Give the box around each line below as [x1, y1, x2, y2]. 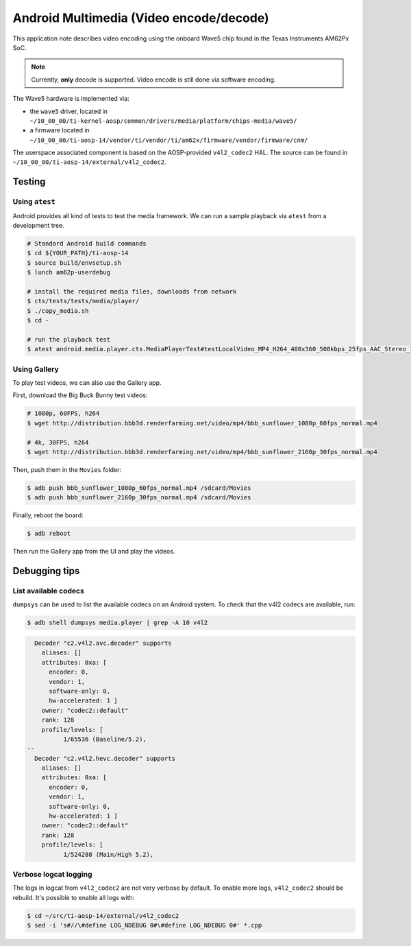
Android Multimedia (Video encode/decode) [12, 10, 270, 25]
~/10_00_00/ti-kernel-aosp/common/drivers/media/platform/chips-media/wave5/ [29, 117, 297, 125]
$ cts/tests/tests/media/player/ [27, 297, 140, 305]
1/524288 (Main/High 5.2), [62, 851, 154, 858]
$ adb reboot [27, 530, 71, 538]
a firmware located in [29, 126, 90, 134]
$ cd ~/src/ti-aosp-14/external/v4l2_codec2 [27, 912, 179, 919]
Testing [12, 176, 46, 188]
